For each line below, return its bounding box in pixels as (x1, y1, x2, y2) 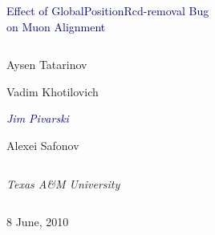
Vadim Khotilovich (6, 83, 99, 99)
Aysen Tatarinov (6, 56, 87, 73)
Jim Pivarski (6, 110, 69, 127)
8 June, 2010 (6, 213, 69, 230)
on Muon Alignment (6, 18, 106, 34)
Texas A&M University (6, 175, 120, 192)
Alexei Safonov (6, 136, 79, 153)
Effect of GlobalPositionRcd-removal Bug (6, 2, 209, 18)
